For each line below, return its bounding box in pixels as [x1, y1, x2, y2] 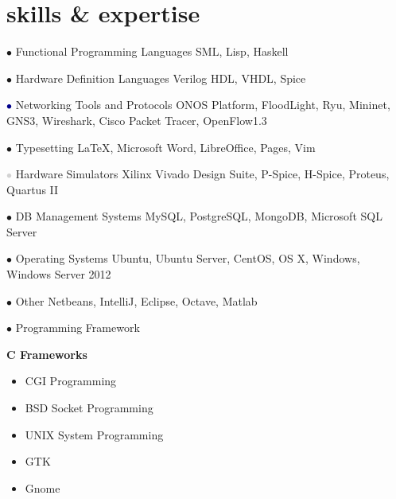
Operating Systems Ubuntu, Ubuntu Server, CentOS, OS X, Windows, [15, 250, 360, 267]
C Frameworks [6, 345, 87, 362]
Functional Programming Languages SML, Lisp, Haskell [15, 43, 289, 60]
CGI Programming [25, 372, 117, 389]
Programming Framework [15, 319, 140, 336]
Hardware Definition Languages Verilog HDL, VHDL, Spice [15, 69, 306, 86]
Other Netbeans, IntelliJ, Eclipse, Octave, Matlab [15, 292, 258, 309]
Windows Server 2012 [6, 266, 111, 283]
